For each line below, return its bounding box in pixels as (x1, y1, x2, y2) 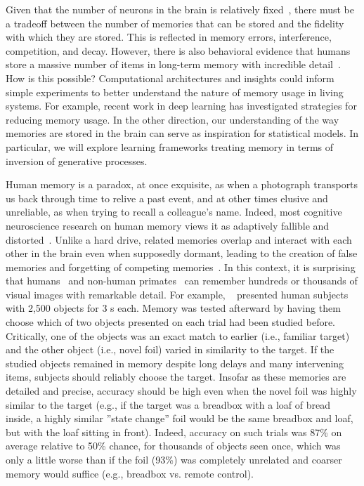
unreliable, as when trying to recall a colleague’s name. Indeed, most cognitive (6, 204, 342, 219)
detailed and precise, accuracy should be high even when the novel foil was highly (6, 383, 357, 398)
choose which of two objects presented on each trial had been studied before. (6, 315, 336, 329)
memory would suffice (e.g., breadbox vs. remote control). (6, 466, 254, 480)
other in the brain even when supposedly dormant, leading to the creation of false (6, 246, 358, 261)
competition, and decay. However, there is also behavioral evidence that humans (6, 43, 351, 58)
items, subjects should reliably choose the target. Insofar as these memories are (6, 369, 346, 384)
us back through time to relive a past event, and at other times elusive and (6, 190, 328, 205)
